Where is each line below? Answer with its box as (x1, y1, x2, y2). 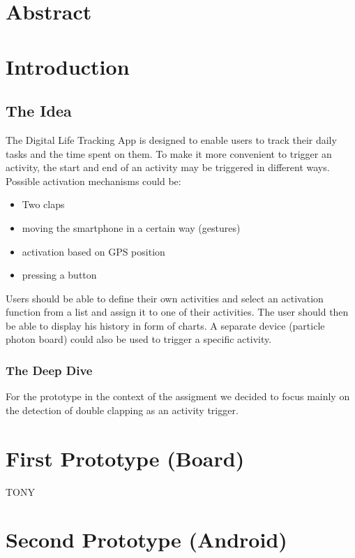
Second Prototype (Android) (6, 525, 287, 554)
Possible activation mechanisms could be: (6, 173, 181, 188)
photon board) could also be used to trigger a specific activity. (6, 332, 272, 346)
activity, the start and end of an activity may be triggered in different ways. (6, 160, 330, 175)
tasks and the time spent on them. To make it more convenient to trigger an (6, 146, 332, 161)
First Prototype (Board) (6, 443, 245, 472)
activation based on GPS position (22, 244, 165, 258)
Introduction (6, 52, 130, 80)
